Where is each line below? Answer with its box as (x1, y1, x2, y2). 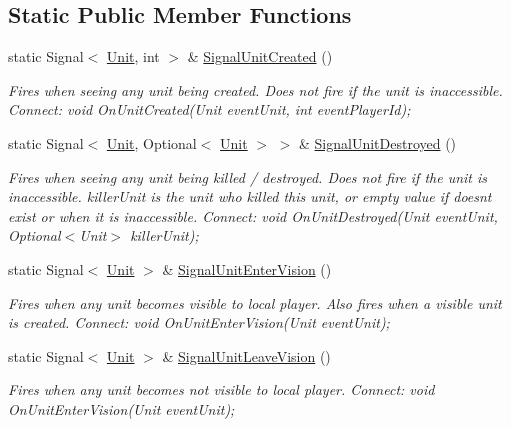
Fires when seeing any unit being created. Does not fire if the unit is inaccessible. (8, 79, 503, 100)
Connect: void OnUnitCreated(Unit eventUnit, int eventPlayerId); (8, 99, 411, 120)
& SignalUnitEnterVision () (162, 258, 332, 279)
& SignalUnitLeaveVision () (162, 345, 331, 366)
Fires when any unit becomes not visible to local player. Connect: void (8, 379, 435, 400)
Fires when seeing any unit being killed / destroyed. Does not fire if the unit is (8, 166, 488, 187)
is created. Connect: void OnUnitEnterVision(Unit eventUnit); (8, 312, 390, 333)
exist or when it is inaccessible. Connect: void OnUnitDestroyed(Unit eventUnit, (8, 205, 498, 226)
